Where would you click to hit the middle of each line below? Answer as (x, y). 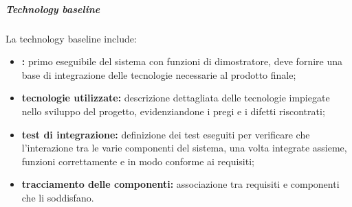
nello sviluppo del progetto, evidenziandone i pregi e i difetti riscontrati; (173, 111)
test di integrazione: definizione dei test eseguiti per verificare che (166, 134)
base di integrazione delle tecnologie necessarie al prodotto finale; (159, 74)
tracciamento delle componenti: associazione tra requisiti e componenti (180, 184)
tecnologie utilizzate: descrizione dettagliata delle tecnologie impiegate (176, 98)
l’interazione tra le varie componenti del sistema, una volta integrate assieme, (184, 148)
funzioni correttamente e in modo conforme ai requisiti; (138, 161)
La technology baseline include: (71, 38)
